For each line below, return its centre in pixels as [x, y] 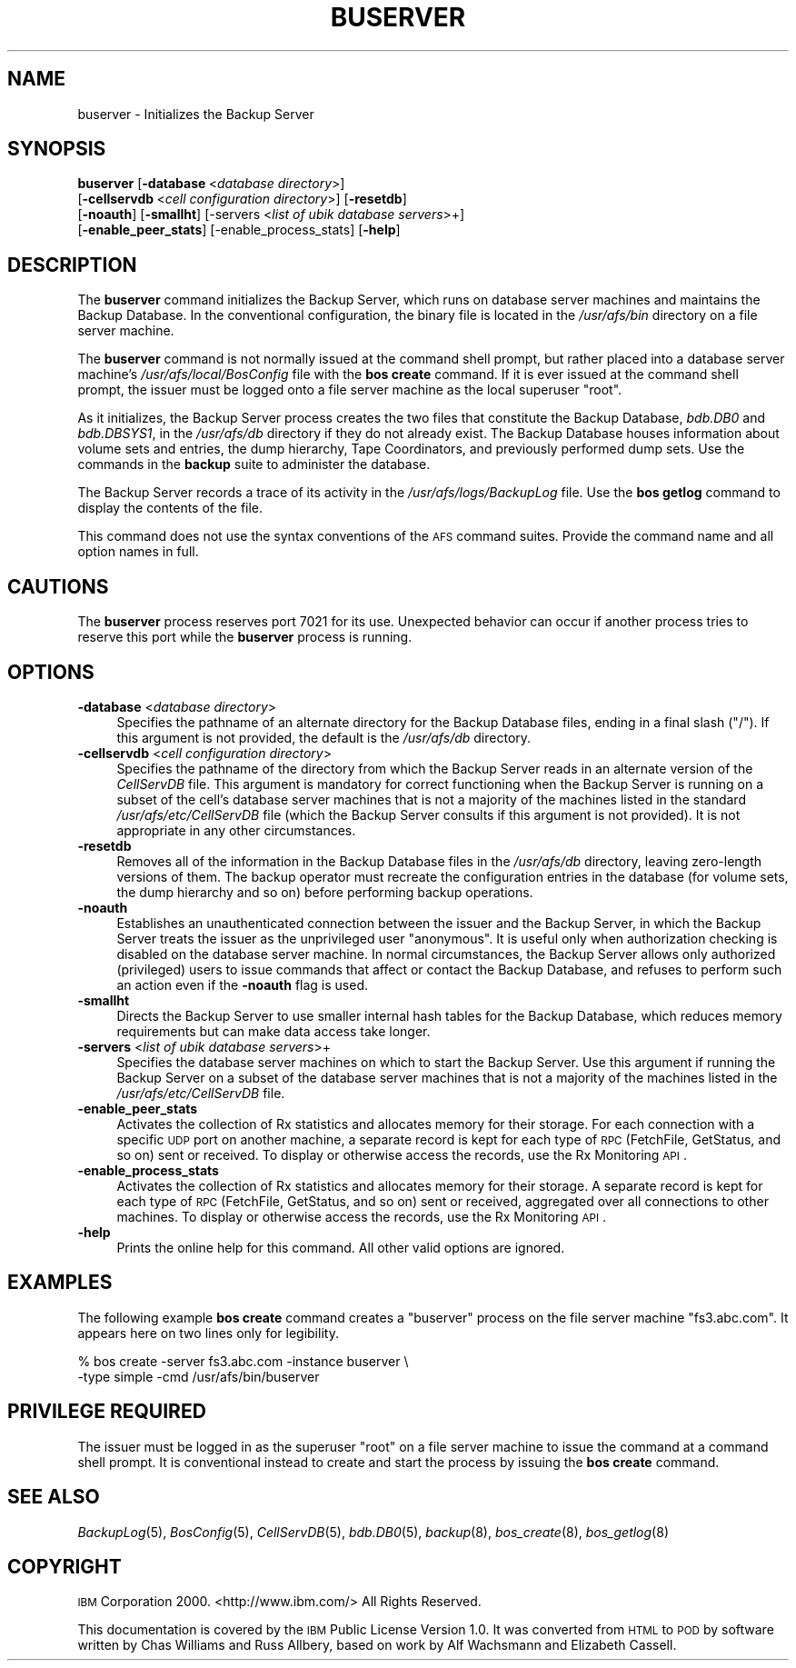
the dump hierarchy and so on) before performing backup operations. [325, 892]
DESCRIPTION [72, 265]
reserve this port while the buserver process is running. [245, 637]
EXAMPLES [60, 1283]
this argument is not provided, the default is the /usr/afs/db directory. [324, 737]
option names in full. [138, 552]
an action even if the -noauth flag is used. [242, 984]
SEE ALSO [54, 1497]
